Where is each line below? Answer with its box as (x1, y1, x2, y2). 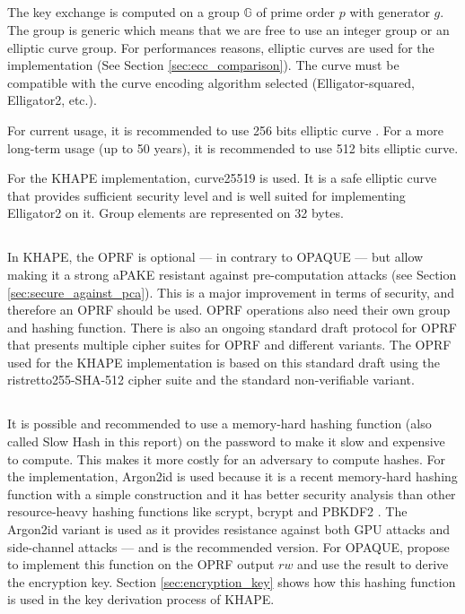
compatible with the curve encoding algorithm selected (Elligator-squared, (7, 73, 415, 91)
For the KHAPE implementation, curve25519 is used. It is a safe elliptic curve (7, 169, 437, 187)
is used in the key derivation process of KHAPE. (7, 590, 275, 609)
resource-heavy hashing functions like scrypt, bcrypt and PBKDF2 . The (7, 502, 408, 521)
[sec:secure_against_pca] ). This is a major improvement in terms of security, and (7, 282, 455, 301)
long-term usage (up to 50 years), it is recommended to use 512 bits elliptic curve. (7, 138, 459, 157)
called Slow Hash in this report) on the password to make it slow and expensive (7, 432, 445, 451)
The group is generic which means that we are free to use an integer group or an (7, 20, 450, 39)
